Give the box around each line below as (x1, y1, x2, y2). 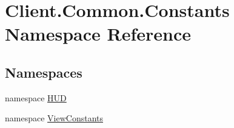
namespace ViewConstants (5, 112, 103, 124)
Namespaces (5, 62, 82, 81)
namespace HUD (5, 91, 67, 104)
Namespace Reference (5, 21, 191, 46)
